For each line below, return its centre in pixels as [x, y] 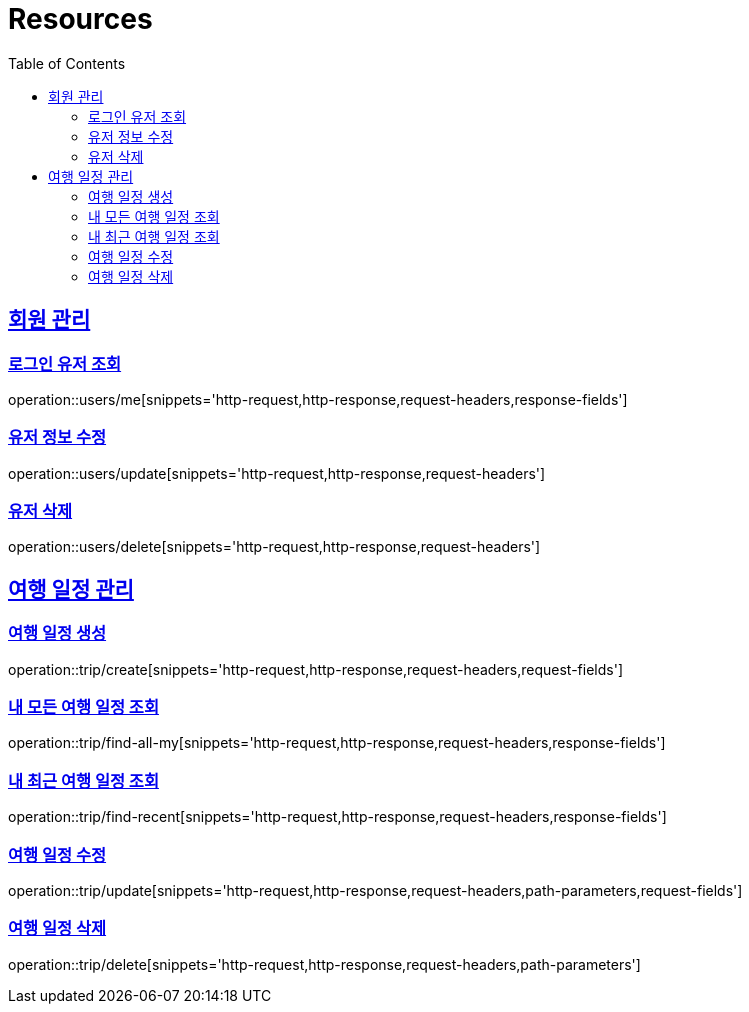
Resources [80, 19]
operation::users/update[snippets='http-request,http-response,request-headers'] [277, 473]
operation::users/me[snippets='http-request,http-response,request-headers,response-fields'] [318, 399]
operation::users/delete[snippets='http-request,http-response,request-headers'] [274, 547]
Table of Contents [67, 63]
